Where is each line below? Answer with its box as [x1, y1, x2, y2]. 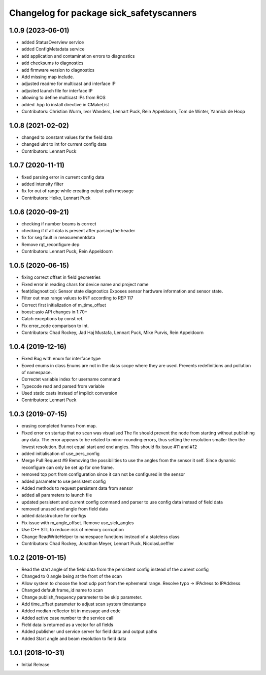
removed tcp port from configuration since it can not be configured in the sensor [21, 471, 185, 477]
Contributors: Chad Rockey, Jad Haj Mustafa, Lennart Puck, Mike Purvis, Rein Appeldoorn [21, 330, 204, 336]
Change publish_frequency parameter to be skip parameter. [21, 594, 143, 600]
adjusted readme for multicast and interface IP [21, 81, 116, 86]
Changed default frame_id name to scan [21, 587, 103, 593]
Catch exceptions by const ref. [21, 316, 84, 322]
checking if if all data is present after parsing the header [21, 228, 135, 234]
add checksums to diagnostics [21, 60, 84, 66]
